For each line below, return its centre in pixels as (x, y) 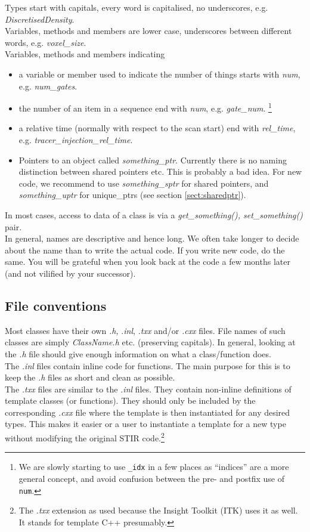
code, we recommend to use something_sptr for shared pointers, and (144, 183)
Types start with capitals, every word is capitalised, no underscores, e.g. (137, 7)
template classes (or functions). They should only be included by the (130, 400)
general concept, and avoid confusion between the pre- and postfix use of (151, 478)
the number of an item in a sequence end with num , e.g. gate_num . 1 (145, 107)
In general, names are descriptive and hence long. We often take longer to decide (152, 238)
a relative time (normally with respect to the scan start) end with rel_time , (157, 128)
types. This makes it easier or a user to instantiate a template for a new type (145, 424)
